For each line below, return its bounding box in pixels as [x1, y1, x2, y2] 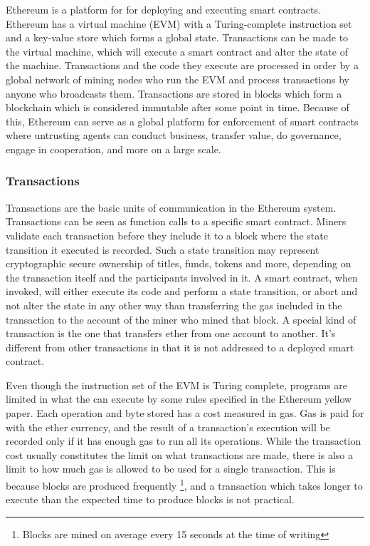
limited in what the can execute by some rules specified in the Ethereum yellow [6, 391, 352, 406]
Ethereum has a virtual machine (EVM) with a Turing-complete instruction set [6, 16, 352, 31]
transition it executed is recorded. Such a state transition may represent [6, 242, 319, 257]
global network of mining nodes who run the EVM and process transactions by [6, 71, 349, 86]
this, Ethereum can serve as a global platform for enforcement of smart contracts [6, 113, 359, 128]
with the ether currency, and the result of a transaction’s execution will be [6, 419, 330, 434]
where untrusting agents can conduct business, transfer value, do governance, [6, 128, 342, 143]
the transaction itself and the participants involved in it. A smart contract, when [6, 269, 358, 284]
